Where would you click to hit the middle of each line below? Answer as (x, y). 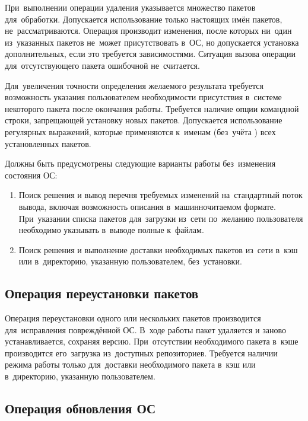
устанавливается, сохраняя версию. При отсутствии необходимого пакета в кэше (152, 341)
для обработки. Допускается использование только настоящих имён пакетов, (144, 19)
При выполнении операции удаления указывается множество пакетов (130, 7)
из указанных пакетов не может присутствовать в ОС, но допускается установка (152, 42)
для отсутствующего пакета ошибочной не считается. (102, 65)
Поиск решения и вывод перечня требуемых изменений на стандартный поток (161, 195)
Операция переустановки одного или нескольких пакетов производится (133, 318)
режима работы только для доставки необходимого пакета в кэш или (130, 364)
